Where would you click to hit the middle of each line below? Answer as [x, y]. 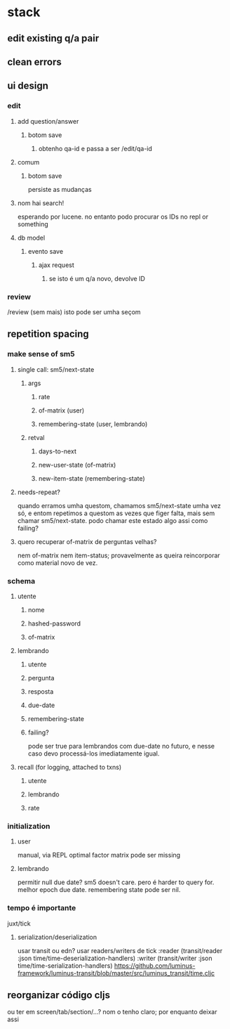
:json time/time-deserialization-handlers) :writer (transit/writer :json [115, 958]
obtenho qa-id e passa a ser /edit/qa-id [95, 148]
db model [31, 238]
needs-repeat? [39, 492]
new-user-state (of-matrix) [77, 465]
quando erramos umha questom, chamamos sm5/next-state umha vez [119, 505]
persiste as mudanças [60, 189]
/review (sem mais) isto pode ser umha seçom [74, 312]
